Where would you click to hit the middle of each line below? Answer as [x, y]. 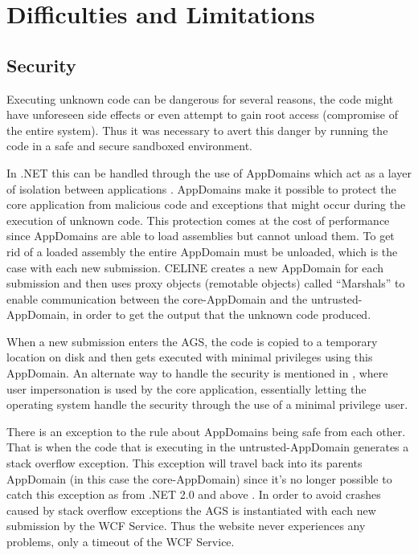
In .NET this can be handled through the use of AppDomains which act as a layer [209, 172]
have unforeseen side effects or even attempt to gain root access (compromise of [203, 114]
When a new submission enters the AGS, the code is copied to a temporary [192, 341]
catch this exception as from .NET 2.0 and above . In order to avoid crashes [194, 494]
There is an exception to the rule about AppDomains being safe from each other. [206, 431]
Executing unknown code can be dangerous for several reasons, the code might [200, 98]
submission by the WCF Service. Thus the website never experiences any [186, 526]
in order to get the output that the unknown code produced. [222, 314]
